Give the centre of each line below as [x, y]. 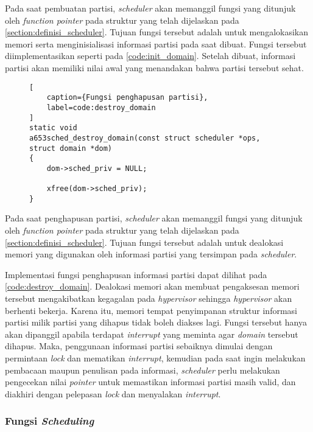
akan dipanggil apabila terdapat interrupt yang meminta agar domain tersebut [152, 334]
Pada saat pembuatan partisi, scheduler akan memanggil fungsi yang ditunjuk [150, 8]
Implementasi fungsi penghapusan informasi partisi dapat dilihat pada [136, 274]
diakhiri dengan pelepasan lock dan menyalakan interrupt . [113, 393]
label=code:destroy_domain [101, 107]
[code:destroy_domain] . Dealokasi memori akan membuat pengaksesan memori [152, 286]
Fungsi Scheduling [50, 421]
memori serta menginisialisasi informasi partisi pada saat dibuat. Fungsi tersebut [156, 44]
